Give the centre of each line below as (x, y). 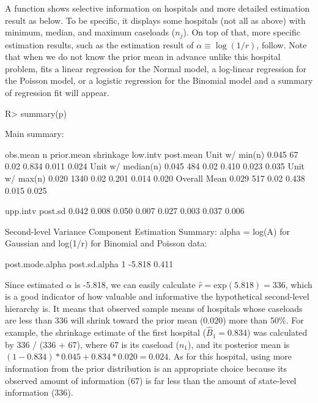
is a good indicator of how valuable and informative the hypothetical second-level (157, 296)
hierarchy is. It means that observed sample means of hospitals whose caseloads (154, 308)
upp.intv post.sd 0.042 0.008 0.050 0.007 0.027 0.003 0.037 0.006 (125, 211)
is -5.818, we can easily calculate (135, 284)
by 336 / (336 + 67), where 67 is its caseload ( (92, 344)
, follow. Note (282, 44)
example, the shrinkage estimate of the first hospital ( (105, 332)
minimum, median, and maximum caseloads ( (90, 32)
